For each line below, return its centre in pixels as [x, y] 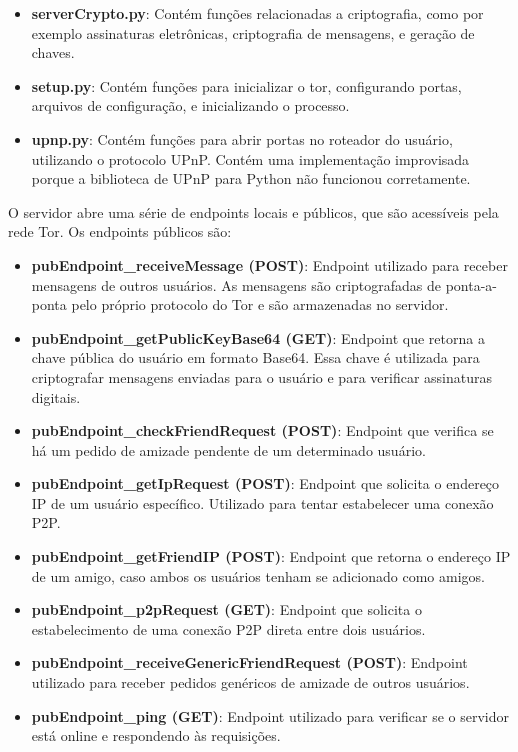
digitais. [56, 396]
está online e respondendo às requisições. [156, 735]
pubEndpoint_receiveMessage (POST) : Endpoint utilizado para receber [269, 264]
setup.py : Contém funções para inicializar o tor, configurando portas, [246, 85]
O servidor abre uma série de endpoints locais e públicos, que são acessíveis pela [253, 211]
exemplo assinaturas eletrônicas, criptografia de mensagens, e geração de [253, 32]
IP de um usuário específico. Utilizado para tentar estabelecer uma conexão [262, 502]
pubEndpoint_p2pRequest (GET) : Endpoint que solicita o [226, 609]
